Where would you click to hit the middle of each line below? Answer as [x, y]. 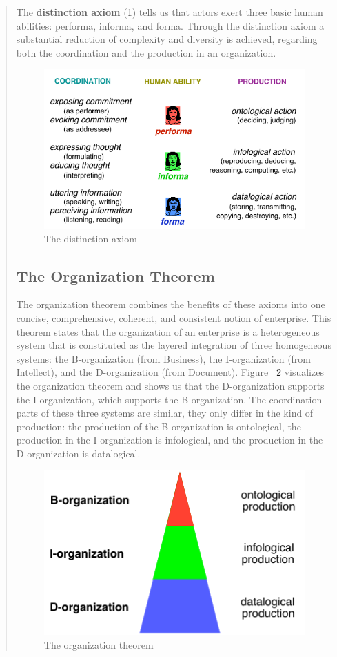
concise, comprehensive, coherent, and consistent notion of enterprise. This [174, 318]
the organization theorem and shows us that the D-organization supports [170, 385]
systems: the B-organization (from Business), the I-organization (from [164, 358]
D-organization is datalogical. [78, 453]
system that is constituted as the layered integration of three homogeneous [174, 345]
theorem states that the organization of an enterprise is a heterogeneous [168, 331]
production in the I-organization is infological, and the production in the [170, 440]
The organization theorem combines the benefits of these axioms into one [171, 304]
